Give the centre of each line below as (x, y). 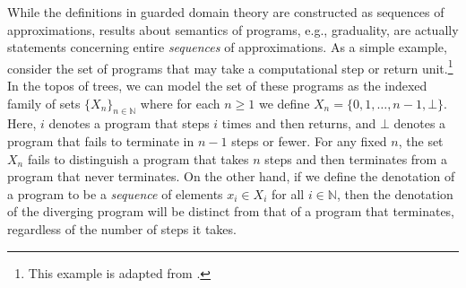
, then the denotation (395, 193)
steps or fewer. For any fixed (309, 141)
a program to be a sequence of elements (115, 193)
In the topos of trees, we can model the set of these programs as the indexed (217, 86)
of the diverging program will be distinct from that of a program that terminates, (231, 211)
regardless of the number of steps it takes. (122, 228)
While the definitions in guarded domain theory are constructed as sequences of (226, 12)
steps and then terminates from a (356, 158)
